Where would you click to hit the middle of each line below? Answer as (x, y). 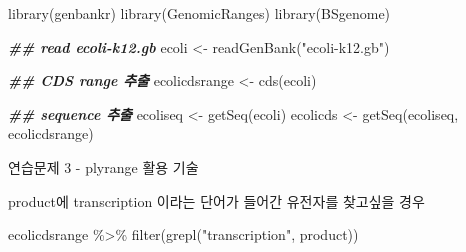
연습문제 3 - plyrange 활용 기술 (103, 166)
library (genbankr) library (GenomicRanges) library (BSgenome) (199, 13)
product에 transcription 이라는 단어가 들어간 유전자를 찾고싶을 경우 (216, 200)
